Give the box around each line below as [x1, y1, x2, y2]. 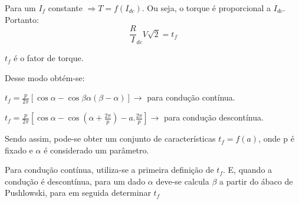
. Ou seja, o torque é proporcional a [142, 2, 271, 14]
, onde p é [258, 132, 294, 145]
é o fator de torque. [14, 52, 84, 64]
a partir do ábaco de [219, 175, 293, 187]
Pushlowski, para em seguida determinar [5, 186, 151, 199]
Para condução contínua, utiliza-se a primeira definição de [5, 163, 214, 176]
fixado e [5, 143, 33, 156]
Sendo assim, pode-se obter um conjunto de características [5, 132, 216, 145]
